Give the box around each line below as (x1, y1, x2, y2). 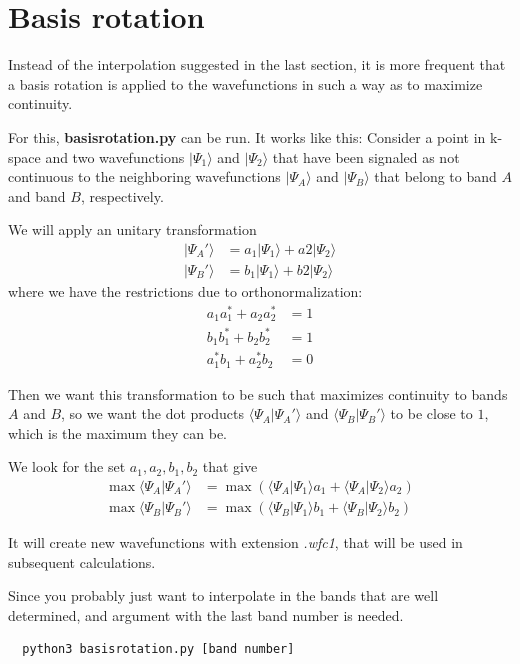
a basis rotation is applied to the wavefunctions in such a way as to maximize (8, 73, 483, 94)
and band (8, 185, 66, 206)
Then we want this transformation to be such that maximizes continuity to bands (8, 383, 508, 404)
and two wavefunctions (45, 146, 185, 167)
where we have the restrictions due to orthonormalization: (8, 280, 363, 301)
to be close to (390, 403, 473, 424)
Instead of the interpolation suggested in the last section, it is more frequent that (8, 54, 506, 75)
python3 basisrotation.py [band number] (22, 642, 295, 657)
